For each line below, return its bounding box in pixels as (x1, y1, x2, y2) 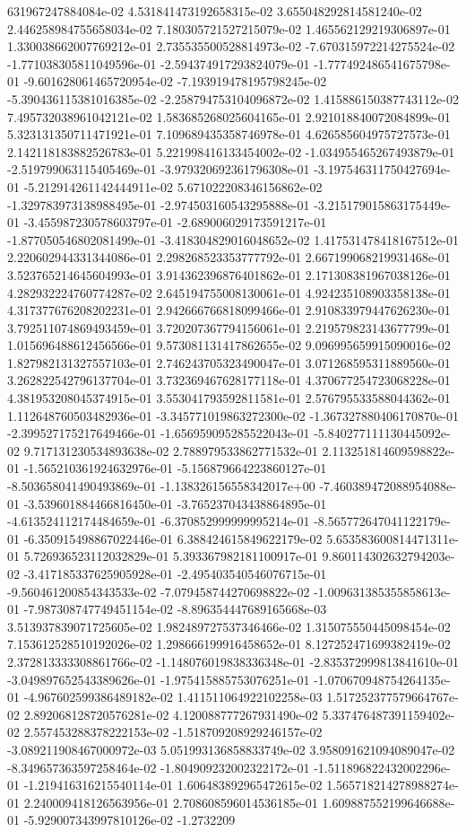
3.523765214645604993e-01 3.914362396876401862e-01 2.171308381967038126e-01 (7, 265, 451, 284)
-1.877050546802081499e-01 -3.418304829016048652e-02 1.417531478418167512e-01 (7, 230, 459, 249)
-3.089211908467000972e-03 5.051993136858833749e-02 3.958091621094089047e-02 (7, 740, 455, 758)
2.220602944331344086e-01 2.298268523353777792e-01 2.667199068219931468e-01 (7, 248, 451, 267)
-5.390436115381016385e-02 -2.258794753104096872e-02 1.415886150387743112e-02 (7, 89, 459, 108)
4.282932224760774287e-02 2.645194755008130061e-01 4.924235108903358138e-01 (7, 283, 451, 302)
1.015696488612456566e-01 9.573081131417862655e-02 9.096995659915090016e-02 (7, 336, 451, 355)
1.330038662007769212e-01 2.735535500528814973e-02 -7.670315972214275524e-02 (7, 37, 455, 56)
